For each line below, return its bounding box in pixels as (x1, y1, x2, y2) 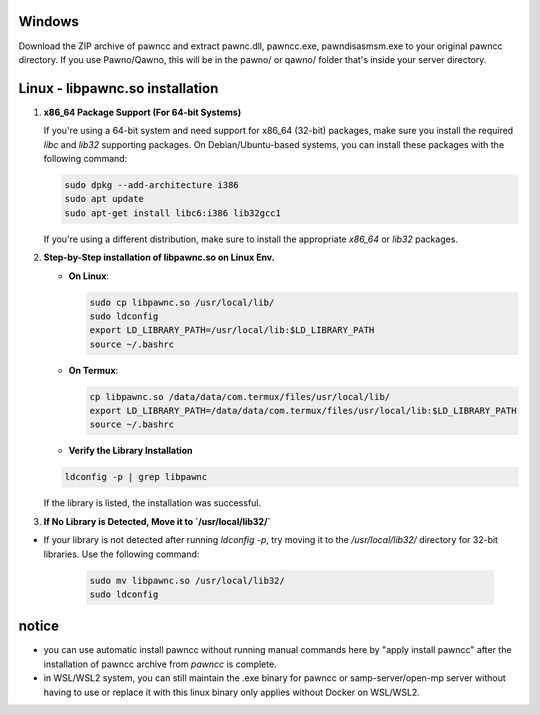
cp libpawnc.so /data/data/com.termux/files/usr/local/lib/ (89, 391, 391, 402)
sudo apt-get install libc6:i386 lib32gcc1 (64, 207, 282, 219)
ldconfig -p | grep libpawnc (64, 471, 208, 483)
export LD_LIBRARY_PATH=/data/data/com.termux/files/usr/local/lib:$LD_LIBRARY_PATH (89, 405, 517, 417)
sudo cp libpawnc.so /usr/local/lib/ (89, 296, 275, 308)
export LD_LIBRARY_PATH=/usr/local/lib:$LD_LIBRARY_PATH (89, 325, 375, 336)
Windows (18, 13, 79, 30)
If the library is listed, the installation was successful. (43, 497, 262, 509)
